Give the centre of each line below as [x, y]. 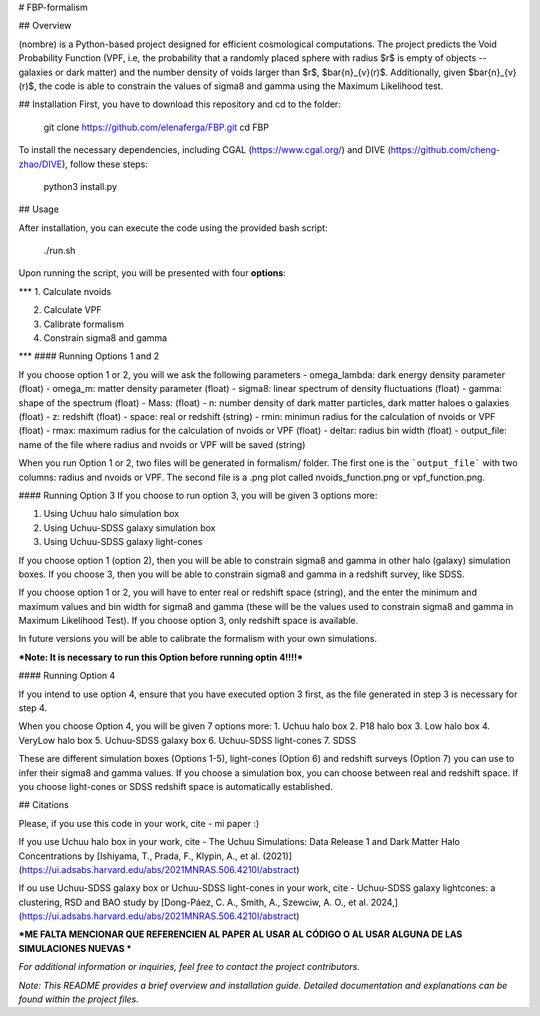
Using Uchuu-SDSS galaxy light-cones [123, 542]
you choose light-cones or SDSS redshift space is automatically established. [176, 786]
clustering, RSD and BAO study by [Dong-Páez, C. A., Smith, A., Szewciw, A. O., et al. [193, 902]
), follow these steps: [105, 164]
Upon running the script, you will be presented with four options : [152, 273]
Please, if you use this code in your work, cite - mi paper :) [139, 823]
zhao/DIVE [40, 164]
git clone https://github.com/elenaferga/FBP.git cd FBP [156, 127]
